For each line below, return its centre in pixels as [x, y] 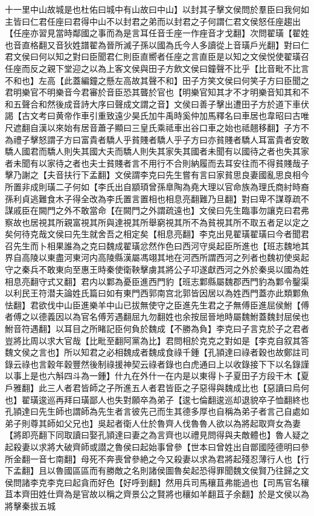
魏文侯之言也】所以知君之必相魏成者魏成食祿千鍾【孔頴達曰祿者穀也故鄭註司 [157, 352]
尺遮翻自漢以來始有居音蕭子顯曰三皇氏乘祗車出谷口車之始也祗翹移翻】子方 [153, 127]
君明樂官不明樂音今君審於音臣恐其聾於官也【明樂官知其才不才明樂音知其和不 [157, 92]
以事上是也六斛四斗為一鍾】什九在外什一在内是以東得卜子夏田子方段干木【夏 [157, 376]
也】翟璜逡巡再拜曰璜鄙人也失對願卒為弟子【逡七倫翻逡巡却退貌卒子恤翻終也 [157, 399]
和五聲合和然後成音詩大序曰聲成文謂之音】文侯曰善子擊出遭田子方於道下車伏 [157, 104]
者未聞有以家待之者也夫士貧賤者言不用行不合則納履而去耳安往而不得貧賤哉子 [157, 163]
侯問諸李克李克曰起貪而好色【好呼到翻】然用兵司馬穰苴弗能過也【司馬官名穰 [157, 482]
